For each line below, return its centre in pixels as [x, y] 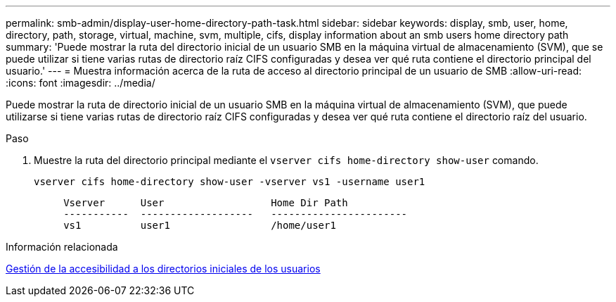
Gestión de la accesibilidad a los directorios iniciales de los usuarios [163, 269]
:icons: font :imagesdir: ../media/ [81, 83]
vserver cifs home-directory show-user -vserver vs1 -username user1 [230, 182]
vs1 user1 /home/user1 [200, 225]
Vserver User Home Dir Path [206, 203]
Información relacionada [62, 247]
